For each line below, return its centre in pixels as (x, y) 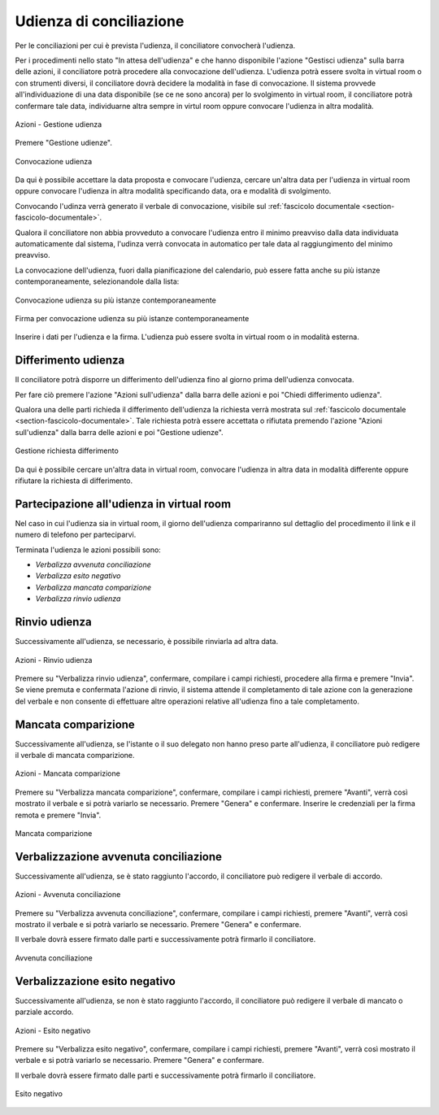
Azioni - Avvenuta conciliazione (68, 895)
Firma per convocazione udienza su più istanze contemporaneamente (132, 318)
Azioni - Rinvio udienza (54, 660)
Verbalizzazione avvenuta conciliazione (119, 857)
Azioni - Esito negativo (53, 1030)
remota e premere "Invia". (58, 815)
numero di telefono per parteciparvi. (76, 535)
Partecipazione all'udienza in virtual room (123, 504)
